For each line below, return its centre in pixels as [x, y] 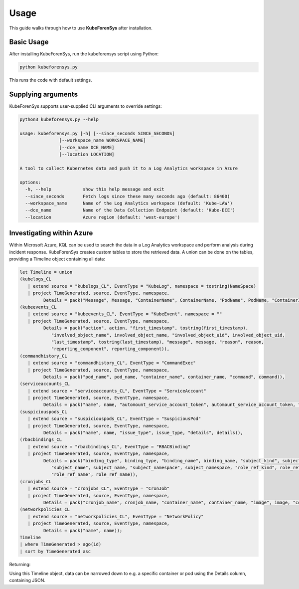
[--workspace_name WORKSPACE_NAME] [103, 140]
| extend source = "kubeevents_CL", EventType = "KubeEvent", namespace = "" [125, 314]
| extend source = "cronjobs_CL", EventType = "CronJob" [99, 489]
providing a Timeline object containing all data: [57, 259]
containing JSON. [27, 581]
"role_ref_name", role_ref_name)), [94, 475]
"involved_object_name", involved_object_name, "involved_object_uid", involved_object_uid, [168, 335]
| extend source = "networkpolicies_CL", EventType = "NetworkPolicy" [116, 516]
